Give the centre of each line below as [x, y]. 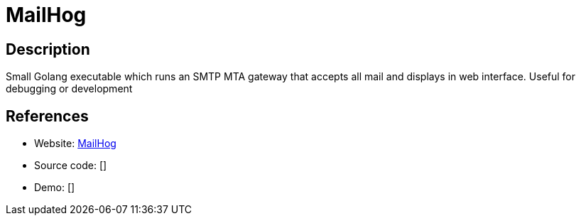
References [47, 116]
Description [48, 49]
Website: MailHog [75, 144]
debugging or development [69, 89]
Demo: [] [55, 188]
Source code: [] [71, 166]
